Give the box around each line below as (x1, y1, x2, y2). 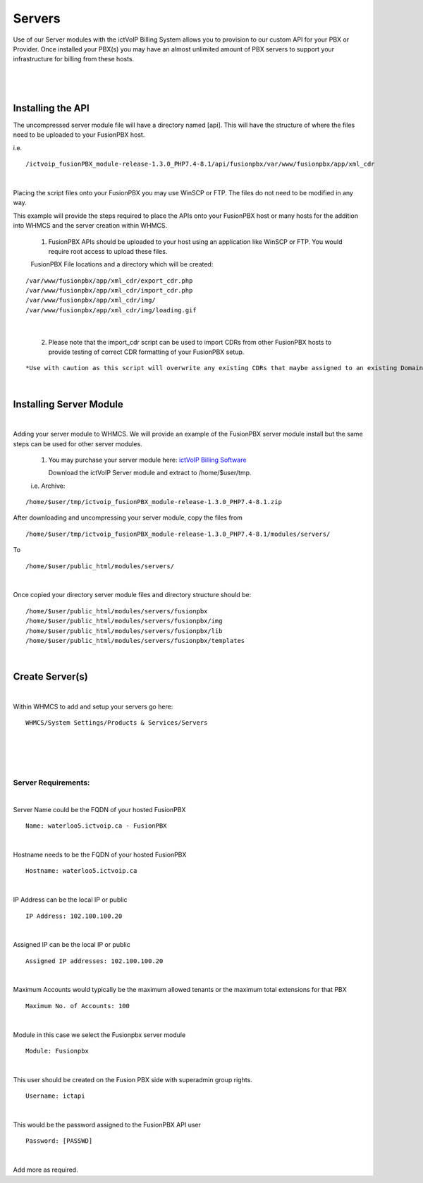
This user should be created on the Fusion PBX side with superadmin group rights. (13, 1075, 253, 1084)
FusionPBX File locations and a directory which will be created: (30, 260, 214, 269)
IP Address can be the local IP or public (13, 895, 128, 904)
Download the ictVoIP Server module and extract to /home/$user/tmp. (48, 469, 252, 477)
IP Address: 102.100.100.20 (25, 912, 123, 920)
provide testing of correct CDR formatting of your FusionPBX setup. (48, 348, 245, 356)
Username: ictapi (25, 1092, 85, 1100)
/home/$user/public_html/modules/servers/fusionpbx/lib (25, 627, 223, 635)
